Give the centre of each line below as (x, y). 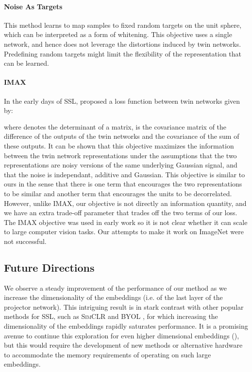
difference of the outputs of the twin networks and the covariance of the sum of (122, 136)
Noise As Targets (33, 6)
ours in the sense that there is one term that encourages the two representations (123, 184)
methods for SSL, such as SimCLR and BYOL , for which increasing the (111, 316)
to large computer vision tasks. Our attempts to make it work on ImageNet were (124, 232)
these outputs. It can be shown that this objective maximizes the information (119, 145)
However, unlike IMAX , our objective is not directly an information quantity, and (125, 203)
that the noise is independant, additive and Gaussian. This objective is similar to (125, 174)
